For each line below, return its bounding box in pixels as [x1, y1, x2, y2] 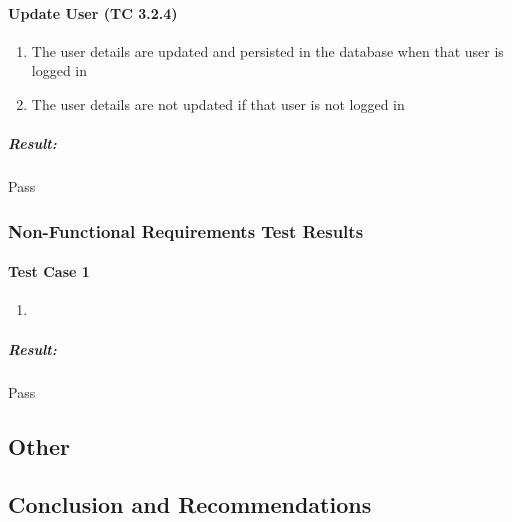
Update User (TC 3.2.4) [8, 2, 178, 23]
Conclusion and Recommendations [8, 489, 372, 520]
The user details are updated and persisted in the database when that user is [31, 40, 504, 61]
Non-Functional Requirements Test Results [8, 218, 364, 243]
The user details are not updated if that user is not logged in [31, 93, 405, 114]
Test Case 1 [8, 261, 90, 282]
